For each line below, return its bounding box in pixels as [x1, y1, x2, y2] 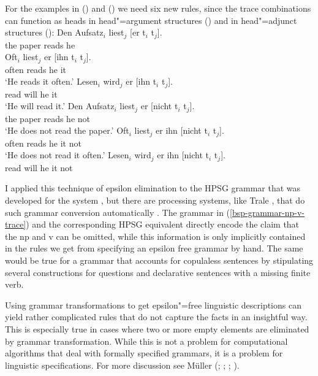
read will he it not [5, 161, 73, 174]
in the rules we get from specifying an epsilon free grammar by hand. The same [5, 242, 303, 255]
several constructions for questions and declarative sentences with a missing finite [5, 266, 311, 278]
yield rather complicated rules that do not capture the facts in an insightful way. [5, 310, 308, 323]
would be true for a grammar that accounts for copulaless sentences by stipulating [5, 254, 314, 267]
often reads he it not [5, 136, 81, 149]
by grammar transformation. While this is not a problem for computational [5, 334, 288, 347]
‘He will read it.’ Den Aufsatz [5, 99, 115, 112]
